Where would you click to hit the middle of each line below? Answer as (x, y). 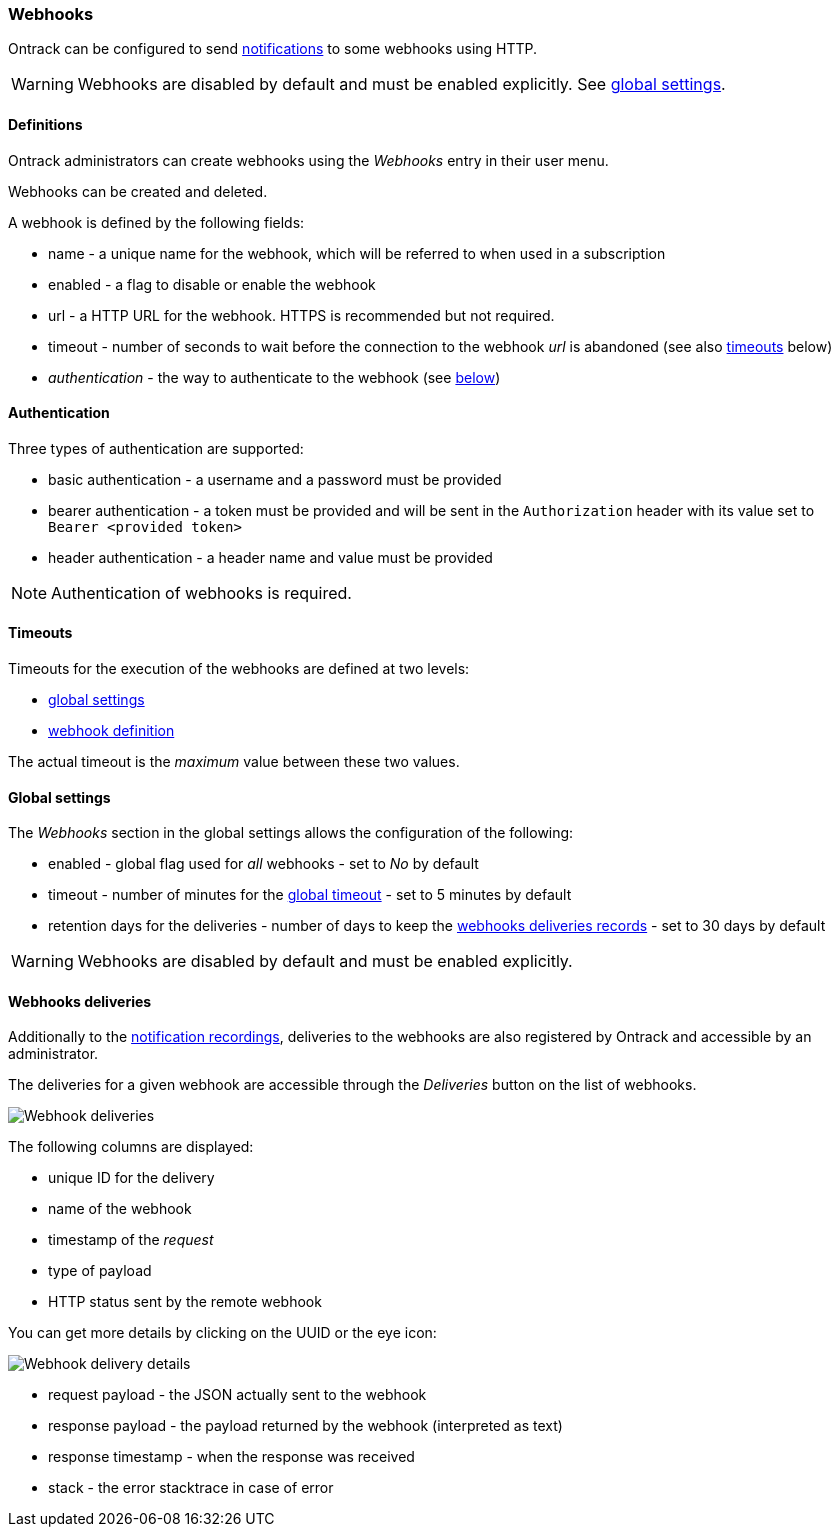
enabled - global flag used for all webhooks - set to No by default (263, 864)
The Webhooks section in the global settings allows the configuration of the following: (291, 833)
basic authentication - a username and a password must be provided (275, 479)
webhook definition (111, 731)
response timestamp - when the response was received (231, 1457)
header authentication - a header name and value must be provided (270, 557)
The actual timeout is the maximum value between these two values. (234, 762)
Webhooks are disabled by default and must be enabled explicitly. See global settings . (401, 84)
